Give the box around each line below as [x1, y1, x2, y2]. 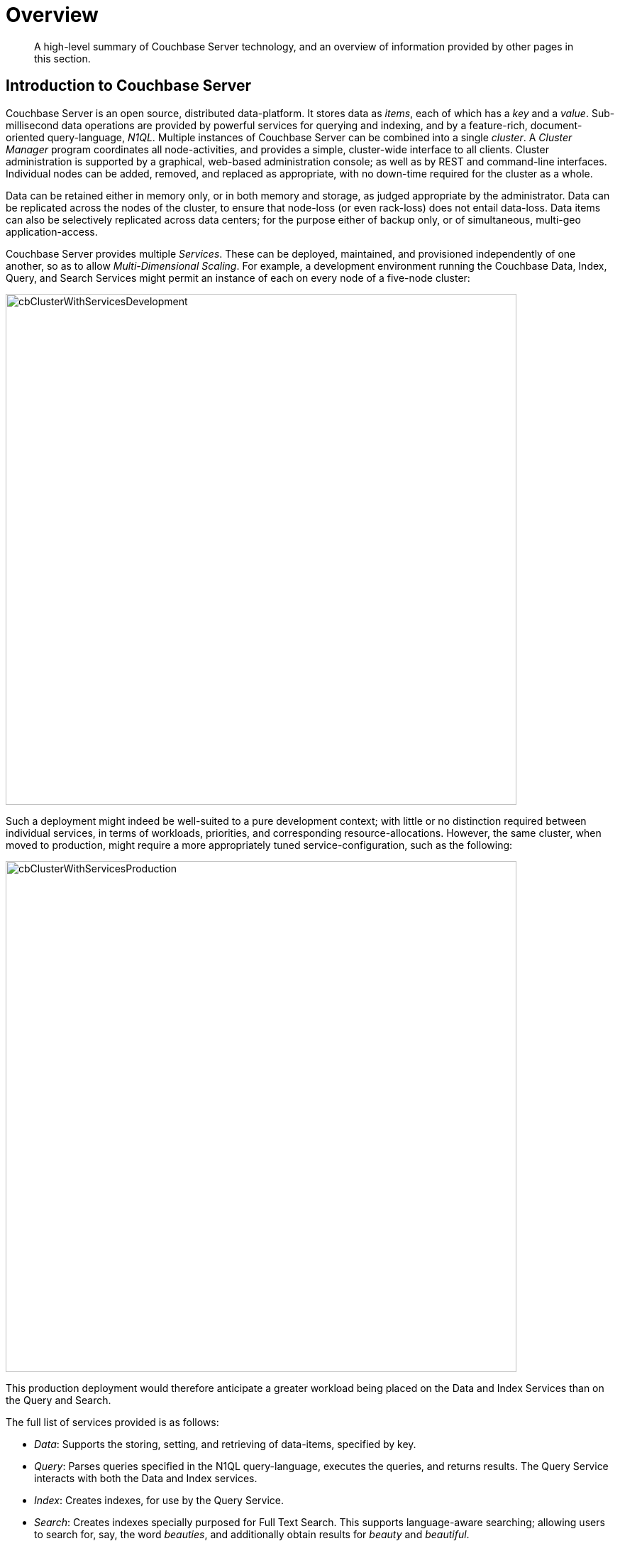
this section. [34, 52, 91, 65]
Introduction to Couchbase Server [6, 77, 252, 95]
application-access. [6, 225, 98, 238]
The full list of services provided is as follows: [6, 1415, 219, 1428]
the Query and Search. [6, 1393, 111, 1406]
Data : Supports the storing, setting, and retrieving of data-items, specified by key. [34, 1437, 416, 1450]
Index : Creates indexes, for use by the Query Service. [34, 1493, 284, 1506]
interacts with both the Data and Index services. [34, 1471, 258, 1484]
